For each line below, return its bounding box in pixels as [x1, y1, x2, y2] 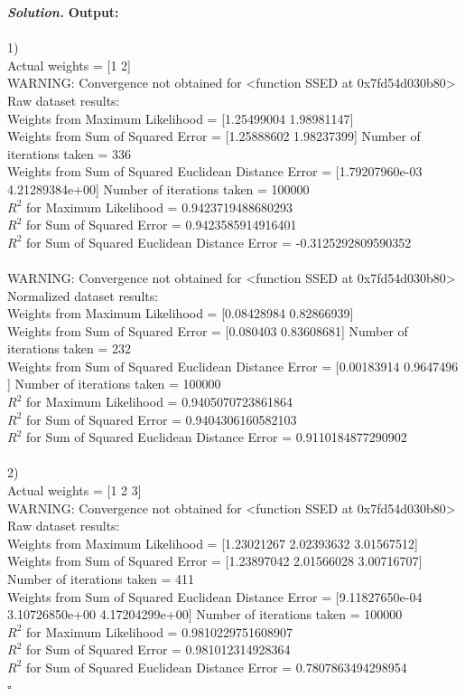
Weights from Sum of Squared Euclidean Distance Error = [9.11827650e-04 [7, 587, 423, 606]
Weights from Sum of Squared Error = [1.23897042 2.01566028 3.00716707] [7, 551, 423, 570]
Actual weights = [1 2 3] [7, 481, 142, 500]
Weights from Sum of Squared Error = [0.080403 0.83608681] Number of [7, 321, 408, 340]
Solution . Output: [7, 3, 119, 21]
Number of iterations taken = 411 [7, 569, 195, 588]
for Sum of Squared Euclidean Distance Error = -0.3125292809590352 [25, 232, 412, 251]
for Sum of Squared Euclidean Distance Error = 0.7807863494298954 [25, 657, 407, 676]
